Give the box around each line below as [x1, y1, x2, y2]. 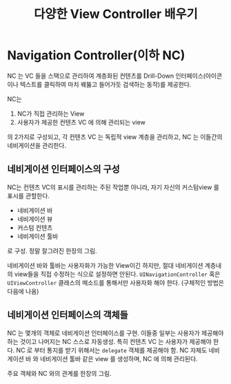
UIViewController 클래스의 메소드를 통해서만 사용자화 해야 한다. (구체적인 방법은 [7, 278, 224, 286]
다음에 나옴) [7, 287, 39, 295]
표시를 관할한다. [7, 191, 50, 200]
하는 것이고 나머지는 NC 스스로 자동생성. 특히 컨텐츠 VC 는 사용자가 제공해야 [7, 337, 212, 345]
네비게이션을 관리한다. [7, 141, 67, 149]
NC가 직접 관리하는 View [17, 109, 85, 118]
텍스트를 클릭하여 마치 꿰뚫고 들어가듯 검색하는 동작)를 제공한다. [19, 80, 192, 88]
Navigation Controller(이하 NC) [7, 47, 185, 63]
